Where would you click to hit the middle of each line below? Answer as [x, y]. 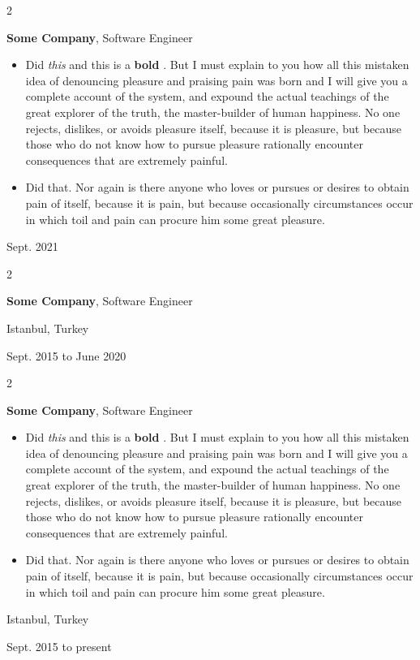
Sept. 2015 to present [59, 646]
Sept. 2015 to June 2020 [66, 355]
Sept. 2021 [32, 246]
